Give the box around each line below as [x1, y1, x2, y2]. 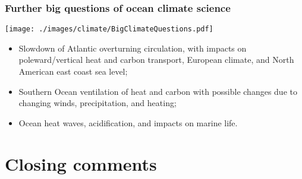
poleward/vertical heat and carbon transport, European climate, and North [18, 53, 294, 66]
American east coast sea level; [18, 65, 128, 78]
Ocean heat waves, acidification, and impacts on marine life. [18, 116, 238, 129]
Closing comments [5, 151, 157, 175]
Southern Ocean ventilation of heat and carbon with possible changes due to [18, 85, 297, 97]
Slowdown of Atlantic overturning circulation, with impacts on [18, 41, 247, 54]
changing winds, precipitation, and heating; [18, 97, 177, 109]
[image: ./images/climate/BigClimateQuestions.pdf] [5, 25, 213, 34]
